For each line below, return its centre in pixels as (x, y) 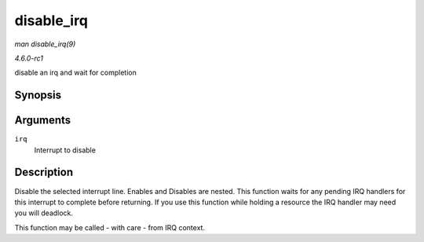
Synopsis (38, 95)
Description (44, 172)
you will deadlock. (44, 213)
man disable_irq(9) (45, 44)
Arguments (43, 121)
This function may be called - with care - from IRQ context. (110, 227)
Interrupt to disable (65, 150)
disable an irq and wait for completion (75, 73)
